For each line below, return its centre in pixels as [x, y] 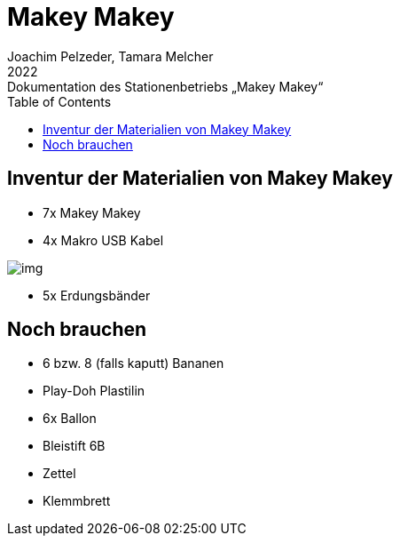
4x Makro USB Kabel [103, 240]
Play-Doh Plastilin [94, 391]
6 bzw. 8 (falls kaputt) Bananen [133, 363]
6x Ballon [70, 419]
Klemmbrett [77, 501]
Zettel [59, 474]
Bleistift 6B [74, 446]
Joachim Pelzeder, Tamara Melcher [110, 56]
